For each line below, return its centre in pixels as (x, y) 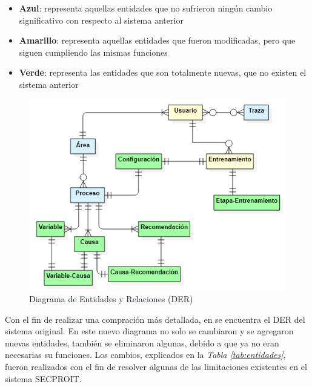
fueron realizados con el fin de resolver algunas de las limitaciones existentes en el (156, 366)
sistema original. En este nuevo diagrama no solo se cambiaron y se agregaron (149, 331)
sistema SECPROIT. (43, 378)
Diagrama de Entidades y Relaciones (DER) (111, 299)
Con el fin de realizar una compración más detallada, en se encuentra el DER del (155, 319)
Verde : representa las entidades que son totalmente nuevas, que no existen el (163, 72)
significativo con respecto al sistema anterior (101, 20)
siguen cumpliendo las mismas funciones (93, 52)
